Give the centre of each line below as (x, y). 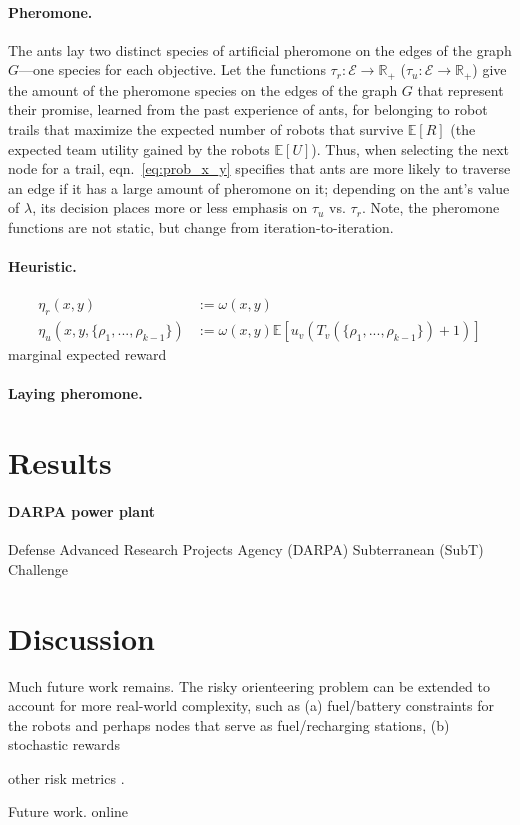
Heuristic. (42, 266)
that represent (460, 89)
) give (489, 69)
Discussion (81, 637)
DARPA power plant (81, 511)
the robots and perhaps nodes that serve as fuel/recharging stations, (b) (229, 724)
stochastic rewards (64, 744)
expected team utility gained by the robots (139, 148)
